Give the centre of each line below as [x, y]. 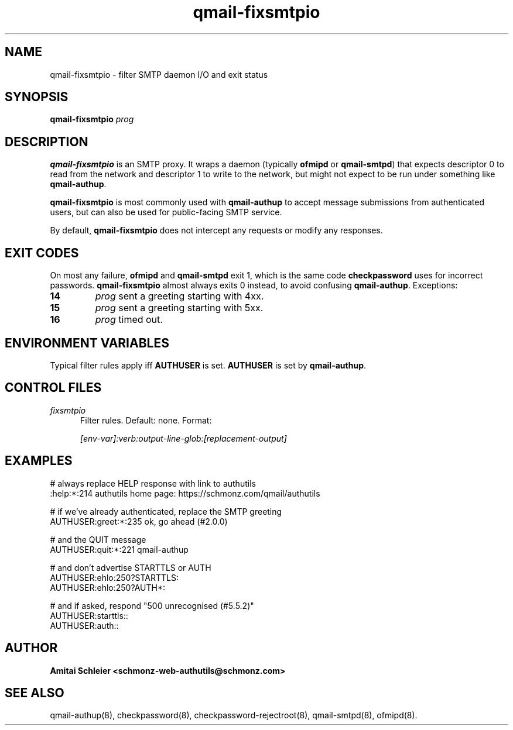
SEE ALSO [35, 693]
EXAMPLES [39, 461]
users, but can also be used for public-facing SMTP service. [166, 212]
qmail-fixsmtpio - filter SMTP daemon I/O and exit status [159, 74]
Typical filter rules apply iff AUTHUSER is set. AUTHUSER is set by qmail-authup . [208, 365]
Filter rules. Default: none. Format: [146, 420]
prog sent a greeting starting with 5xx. [179, 308]
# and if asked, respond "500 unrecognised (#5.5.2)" [152, 605]
